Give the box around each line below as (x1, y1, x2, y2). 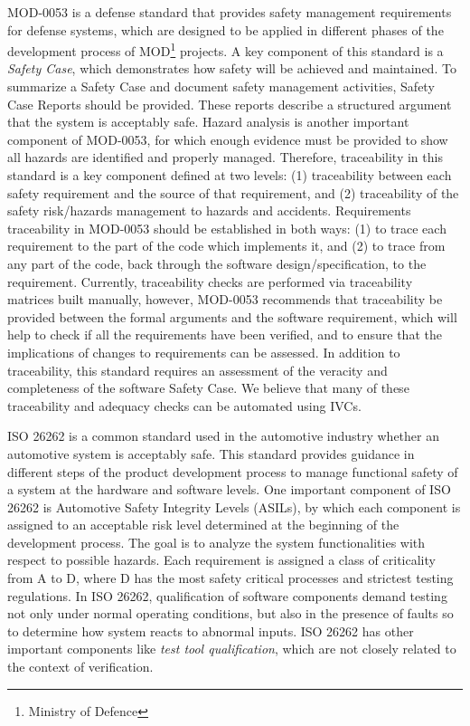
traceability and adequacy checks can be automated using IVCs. (7, 396, 362, 415)
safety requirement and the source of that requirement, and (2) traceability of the (7, 183, 459, 202)
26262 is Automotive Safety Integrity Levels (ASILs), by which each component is (7, 497, 461, 516)
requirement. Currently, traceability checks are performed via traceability (7, 272, 413, 291)
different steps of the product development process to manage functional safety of (7, 462, 458, 481)
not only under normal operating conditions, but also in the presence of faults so (7, 604, 454, 623)
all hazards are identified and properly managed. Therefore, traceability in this (7, 148, 443, 167)
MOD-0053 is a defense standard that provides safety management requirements (7, 3, 452, 21)
